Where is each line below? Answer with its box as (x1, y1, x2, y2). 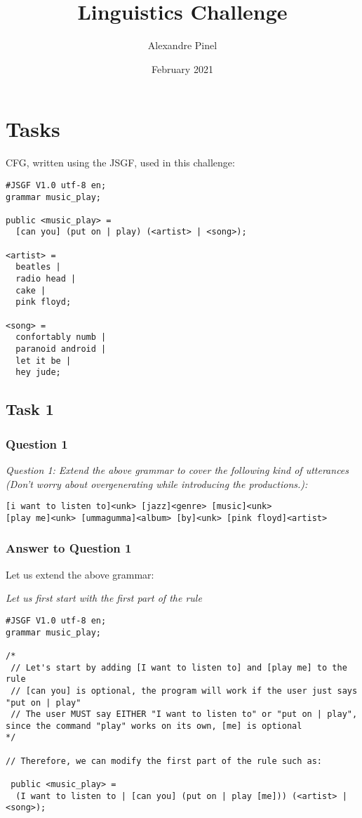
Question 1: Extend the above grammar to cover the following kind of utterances (6, 463, 349, 477)
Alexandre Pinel (147, 38, 217, 53)
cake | (15, 285, 46, 296)
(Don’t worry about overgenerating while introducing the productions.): (6, 476, 308, 491)
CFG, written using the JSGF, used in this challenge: (6, 155, 235, 170)
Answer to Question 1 (6, 539, 132, 557)
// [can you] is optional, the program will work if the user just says (11, 685, 358, 696)
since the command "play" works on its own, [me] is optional (6, 720, 302, 731)
